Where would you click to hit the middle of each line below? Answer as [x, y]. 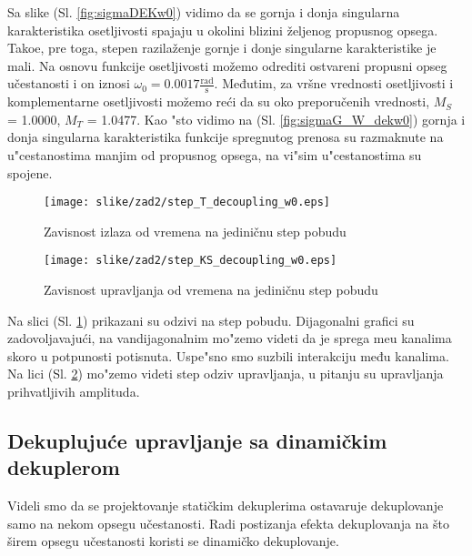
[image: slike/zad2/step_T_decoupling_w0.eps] [187, 202]
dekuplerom [64, 467]
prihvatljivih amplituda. [74, 392]
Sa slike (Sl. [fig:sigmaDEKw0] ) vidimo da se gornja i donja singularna [204, 12]
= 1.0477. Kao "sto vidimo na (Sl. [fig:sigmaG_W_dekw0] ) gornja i [276, 119]
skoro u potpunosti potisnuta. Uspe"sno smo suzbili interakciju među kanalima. [228, 355]
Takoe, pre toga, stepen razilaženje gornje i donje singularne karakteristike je [222, 48]
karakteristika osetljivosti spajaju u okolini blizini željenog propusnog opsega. [223, 30]
